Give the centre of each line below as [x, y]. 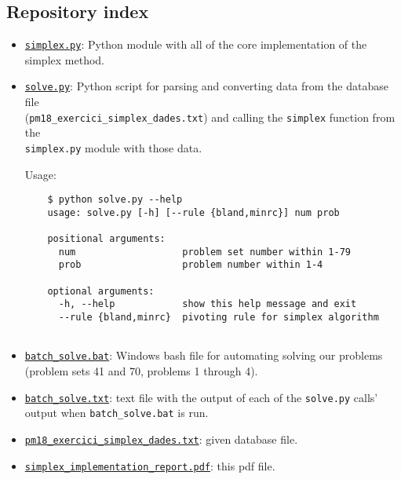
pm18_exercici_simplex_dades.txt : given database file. [161, 439]
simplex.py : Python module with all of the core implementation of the [196, 44]
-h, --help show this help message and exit [208, 304]
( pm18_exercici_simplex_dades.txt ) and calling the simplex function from [210, 117]
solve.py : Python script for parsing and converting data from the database [206, 86]
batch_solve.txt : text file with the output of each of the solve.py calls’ [201, 397]
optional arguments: [101, 291]
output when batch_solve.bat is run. [117, 413]
